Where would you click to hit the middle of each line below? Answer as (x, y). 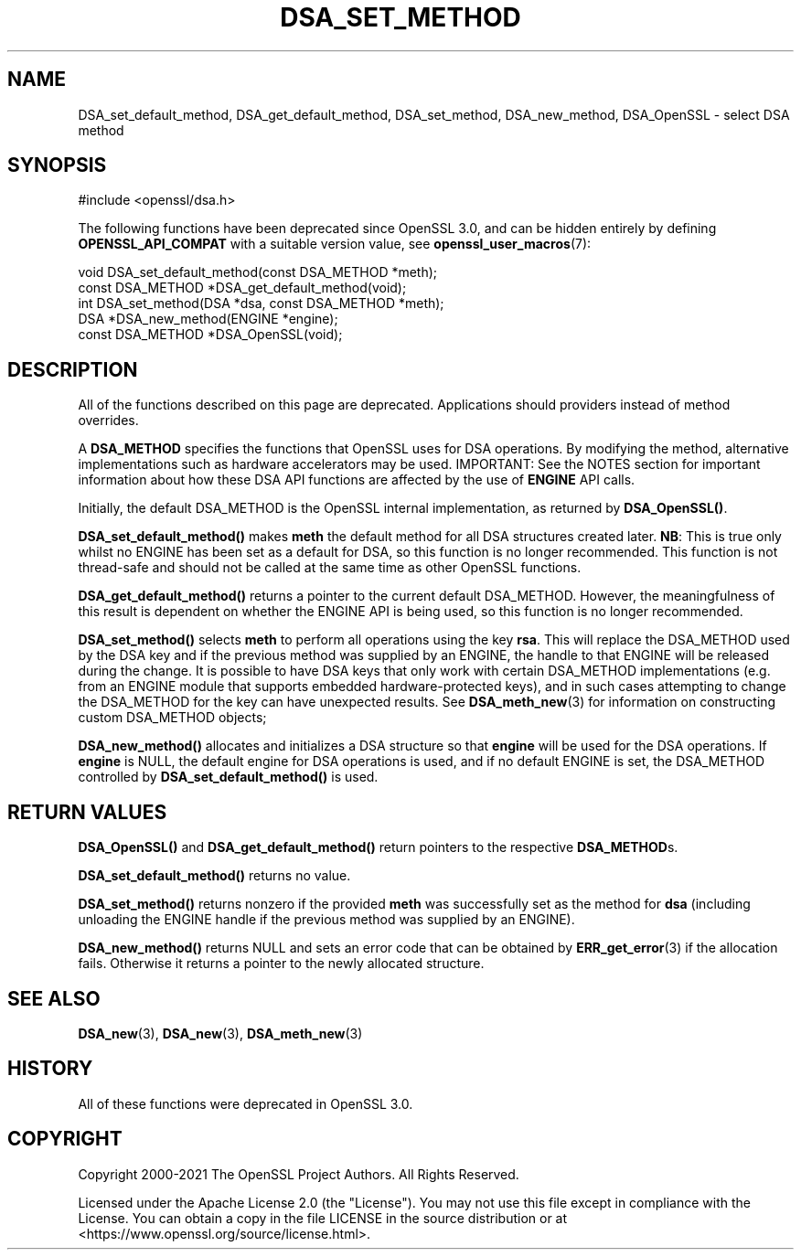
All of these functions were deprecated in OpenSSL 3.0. (246, 1103)
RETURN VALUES (87, 812)
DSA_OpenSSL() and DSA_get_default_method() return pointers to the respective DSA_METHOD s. (378, 847)
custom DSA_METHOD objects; (172, 718)
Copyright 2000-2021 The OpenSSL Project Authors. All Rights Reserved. (299, 1174)
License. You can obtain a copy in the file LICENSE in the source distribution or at (323, 1218)
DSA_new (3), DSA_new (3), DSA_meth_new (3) (220, 1033)
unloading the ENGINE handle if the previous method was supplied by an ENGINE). (326, 920)
